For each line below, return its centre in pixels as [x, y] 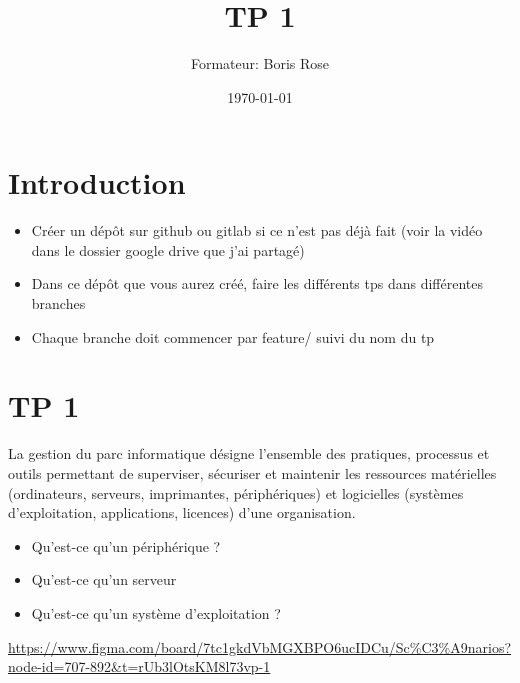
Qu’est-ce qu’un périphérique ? [126, 545]
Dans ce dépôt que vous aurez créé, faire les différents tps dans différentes [257, 283]
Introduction [97, 182]
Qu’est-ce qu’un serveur [104, 579]
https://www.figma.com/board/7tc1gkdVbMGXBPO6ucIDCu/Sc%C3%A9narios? [260, 646]
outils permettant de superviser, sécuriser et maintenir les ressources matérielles [252, 472]
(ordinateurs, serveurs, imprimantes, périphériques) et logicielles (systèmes [236, 492]
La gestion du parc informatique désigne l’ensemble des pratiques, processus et [249, 453]
